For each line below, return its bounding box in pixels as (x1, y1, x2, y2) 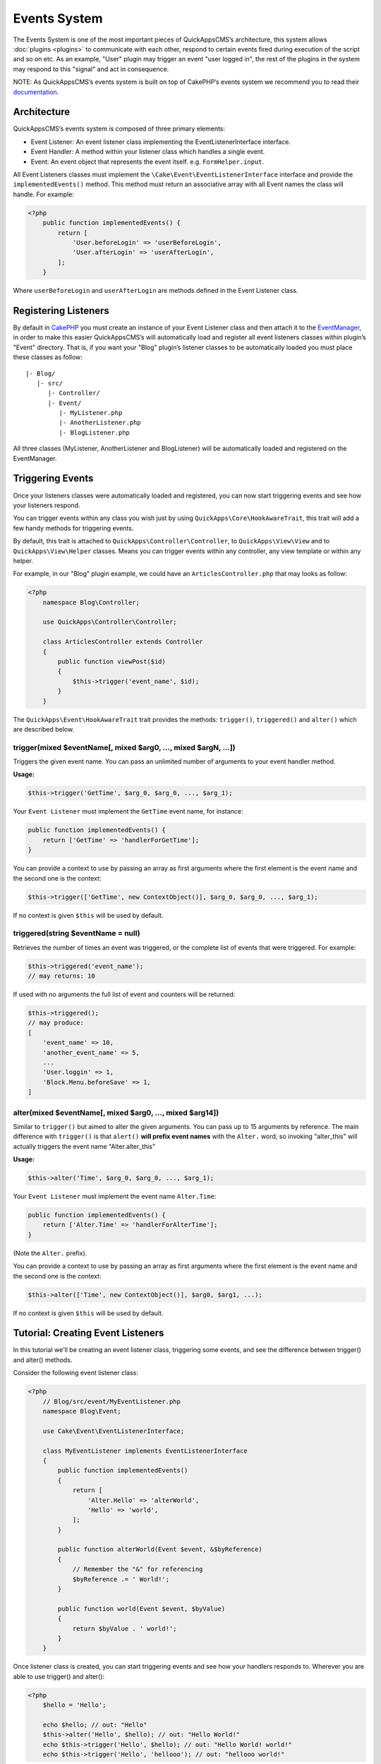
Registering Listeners (13, 304, 109, 317)
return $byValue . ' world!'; (72, 1624, 177, 1633)
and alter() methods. (13, 1355, 73, 1364)
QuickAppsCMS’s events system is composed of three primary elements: (13, 124, 226, 133)
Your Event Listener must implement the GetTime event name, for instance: (13, 807, 243, 816)
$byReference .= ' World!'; (72, 1575, 169, 1583)
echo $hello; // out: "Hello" (42, 1720, 147, 1729)
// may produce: (28, 1019, 85, 1027)
